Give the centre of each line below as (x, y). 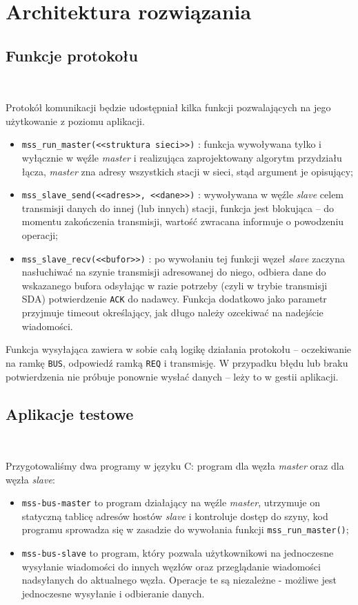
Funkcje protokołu (72, 55)
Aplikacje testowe (70, 413)
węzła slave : (30, 479)
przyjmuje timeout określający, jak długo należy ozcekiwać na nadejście (172, 313)
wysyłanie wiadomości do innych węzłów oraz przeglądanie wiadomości (171, 566)
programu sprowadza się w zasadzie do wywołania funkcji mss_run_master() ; (185, 529)
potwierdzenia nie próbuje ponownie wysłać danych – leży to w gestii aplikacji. (172, 376)
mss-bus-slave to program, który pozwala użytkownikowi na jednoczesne (178, 553)
